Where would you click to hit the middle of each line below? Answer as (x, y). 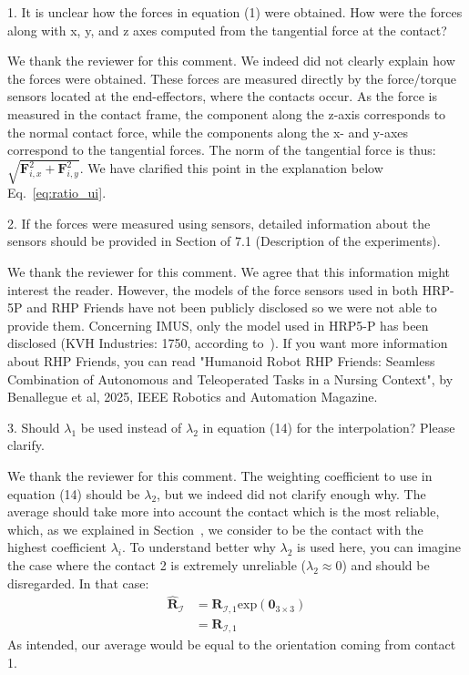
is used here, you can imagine (379, 547)
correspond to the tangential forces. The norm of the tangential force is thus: (222, 150)
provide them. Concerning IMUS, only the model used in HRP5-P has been (218, 325)
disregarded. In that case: (78, 583)
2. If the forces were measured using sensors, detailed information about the (219, 223)
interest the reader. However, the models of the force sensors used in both (213, 289)
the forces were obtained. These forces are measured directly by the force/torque (232, 78)
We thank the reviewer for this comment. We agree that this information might (229, 272)
